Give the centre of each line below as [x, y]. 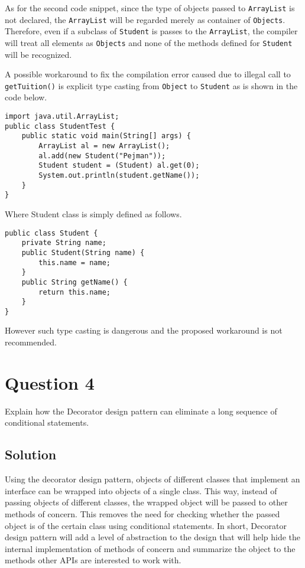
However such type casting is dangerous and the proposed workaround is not [144, 330]
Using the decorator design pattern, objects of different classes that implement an [152, 479]
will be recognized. [38, 54]
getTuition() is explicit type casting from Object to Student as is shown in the [151, 85]
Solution [31, 454]
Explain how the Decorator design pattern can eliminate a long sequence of [141, 411]
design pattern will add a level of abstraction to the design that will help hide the [153, 537]
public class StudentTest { [60, 126]
